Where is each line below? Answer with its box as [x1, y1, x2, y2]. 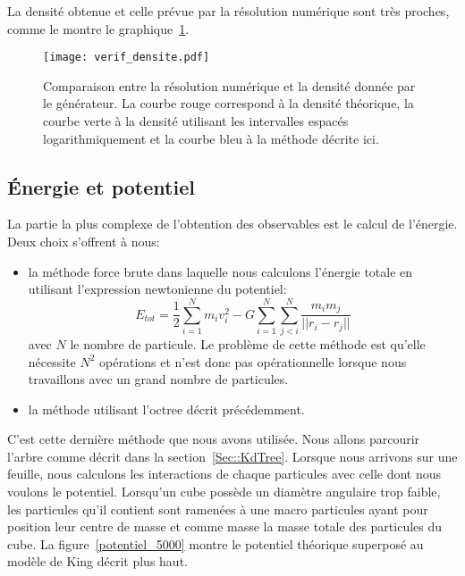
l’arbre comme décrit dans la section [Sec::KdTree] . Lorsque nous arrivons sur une [7, 447, 458, 465]
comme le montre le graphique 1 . [7, 19, 190, 38]
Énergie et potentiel [7, 172, 195, 200]
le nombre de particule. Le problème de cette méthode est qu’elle [70, 334, 426, 353]
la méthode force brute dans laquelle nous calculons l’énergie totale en [28, 262, 413, 280]
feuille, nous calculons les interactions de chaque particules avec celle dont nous [7, 464, 442, 483]
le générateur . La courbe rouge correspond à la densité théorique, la [43, 94, 414, 113]
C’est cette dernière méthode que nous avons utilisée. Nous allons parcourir [7, 430, 420, 448]
